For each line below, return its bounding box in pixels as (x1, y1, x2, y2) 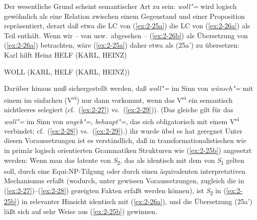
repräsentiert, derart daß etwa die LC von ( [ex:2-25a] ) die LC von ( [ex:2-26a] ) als (4, 20, 250, 31)
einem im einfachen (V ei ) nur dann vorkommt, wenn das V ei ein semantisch (4, 93, 233, 105)
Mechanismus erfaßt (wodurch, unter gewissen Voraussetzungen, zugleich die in (4, 175, 244, 186)
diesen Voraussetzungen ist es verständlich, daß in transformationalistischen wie (4, 135, 247, 146)
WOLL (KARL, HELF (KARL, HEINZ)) (4, 66, 130, 76)
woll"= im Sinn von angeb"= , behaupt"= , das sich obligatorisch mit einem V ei (4, 114, 240, 126)
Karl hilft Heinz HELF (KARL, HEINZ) (4, 49, 127, 60)
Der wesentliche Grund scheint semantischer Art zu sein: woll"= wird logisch (4, 1, 237, 11)
